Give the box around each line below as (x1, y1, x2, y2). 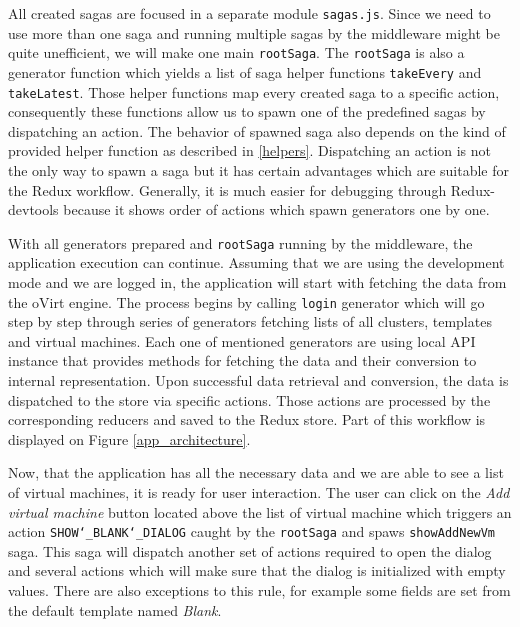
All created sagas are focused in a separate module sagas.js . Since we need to (8, 3, 491, 23)
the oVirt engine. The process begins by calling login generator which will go (8, 291, 485, 312)
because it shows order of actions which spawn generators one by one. (63, 199, 490, 220)
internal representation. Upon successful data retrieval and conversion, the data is (8, 370, 509, 391)
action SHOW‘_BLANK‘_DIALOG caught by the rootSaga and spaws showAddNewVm (8, 521, 496, 542)
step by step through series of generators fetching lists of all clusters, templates (8, 311, 492, 332)
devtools (8, 199, 59, 220)
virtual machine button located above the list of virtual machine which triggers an (8, 501, 512, 522)
